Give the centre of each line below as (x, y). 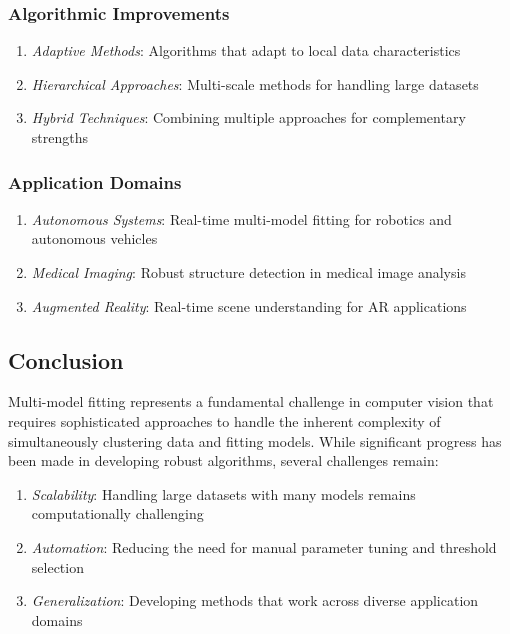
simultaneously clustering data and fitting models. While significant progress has (255, 440)
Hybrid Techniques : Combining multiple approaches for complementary (248, 117)
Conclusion (66, 359)
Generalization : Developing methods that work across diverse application (255, 600)
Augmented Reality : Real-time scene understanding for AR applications (249, 305)
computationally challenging (117, 513)
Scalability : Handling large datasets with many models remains (223, 493)
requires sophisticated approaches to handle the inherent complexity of (224, 420)
